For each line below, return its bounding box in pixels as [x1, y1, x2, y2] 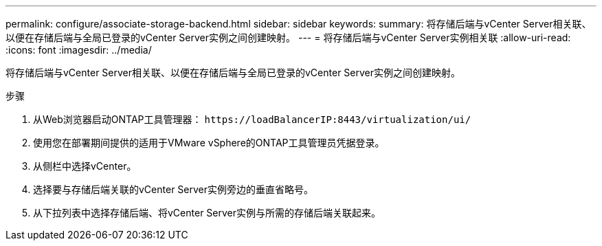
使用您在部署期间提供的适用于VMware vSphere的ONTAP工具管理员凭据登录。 [33, 137, 385, 148]
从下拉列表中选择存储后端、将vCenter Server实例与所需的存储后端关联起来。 [33, 207, 381, 219]
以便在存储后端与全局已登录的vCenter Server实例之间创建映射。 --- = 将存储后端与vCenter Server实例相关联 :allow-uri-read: [5, 32, 571, 43]
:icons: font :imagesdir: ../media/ [5, 44, 152, 56]
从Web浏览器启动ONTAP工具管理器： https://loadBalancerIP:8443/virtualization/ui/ [33, 113, 471, 125]
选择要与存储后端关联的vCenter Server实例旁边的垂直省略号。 [33, 183, 314, 195]
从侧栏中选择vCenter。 [33, 160, 137, 172]
